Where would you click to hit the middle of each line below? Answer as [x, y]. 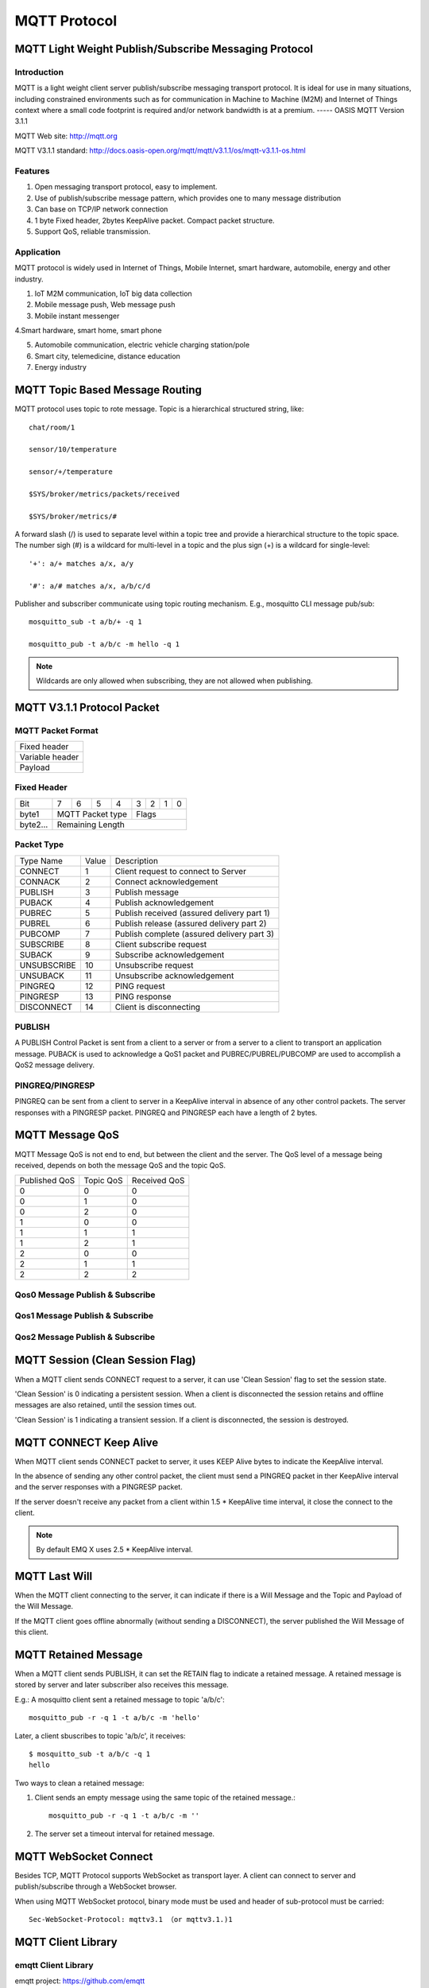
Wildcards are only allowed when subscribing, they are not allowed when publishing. [174, 681]
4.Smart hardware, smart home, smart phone [88, 331]
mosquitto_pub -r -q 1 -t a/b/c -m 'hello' [115, 1718]
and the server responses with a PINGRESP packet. [99, 1487]
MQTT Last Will [54, 1576]
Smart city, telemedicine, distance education [107, 356]
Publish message [147, 892]
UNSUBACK [42, 976]
